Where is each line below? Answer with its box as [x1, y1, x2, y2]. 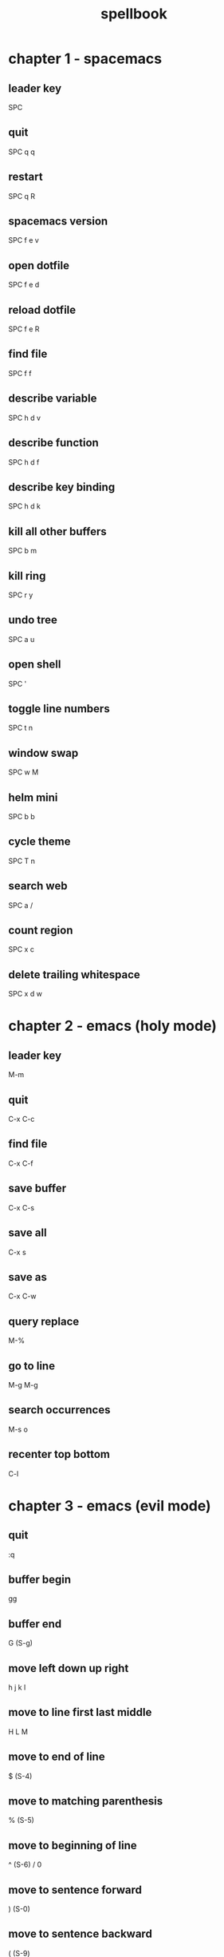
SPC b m [8, 546, 37, 556]
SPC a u [8, 634, 35, 644]
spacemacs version [8, 215, 108, 228]
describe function [8, 436, 100, 450]
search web [8, 879, 68, 893]
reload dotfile [8, 303, 77, 316]
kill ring [8, 568, 46, 583]
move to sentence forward [8, 1883, 142, 1896]
